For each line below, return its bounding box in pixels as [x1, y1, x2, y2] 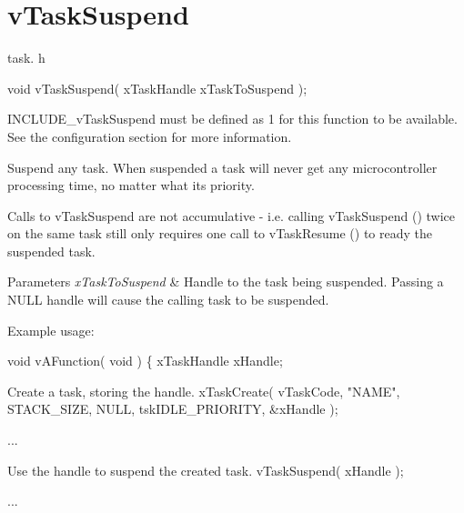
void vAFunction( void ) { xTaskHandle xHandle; [7, 351, 283, 370]
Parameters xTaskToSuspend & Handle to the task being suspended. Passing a [7, 272, 444, 291]
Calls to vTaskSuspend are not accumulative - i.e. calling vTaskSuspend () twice [7, 206, 455, 225]
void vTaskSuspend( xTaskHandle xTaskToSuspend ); [7, 78, 308, 97]
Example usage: [7, 320, 95, 339]
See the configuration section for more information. [7, 126, 292, 146]
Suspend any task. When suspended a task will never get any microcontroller [7, 157, 438, 176]
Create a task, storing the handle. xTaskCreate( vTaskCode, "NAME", [7, 381, 400, 400]
